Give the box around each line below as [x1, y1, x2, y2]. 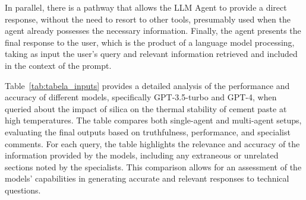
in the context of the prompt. [5, 59, 112, 71]
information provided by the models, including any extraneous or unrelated [5, 149, 279, 161]
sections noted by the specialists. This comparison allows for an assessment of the [5, 160, 302, 173]
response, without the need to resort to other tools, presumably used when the [5, 12, 291, 25]
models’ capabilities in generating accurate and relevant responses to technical [5, 172, 289, 185]
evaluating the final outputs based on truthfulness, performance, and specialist [5, 125, 291, 138]
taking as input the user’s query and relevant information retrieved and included [5, 47, 298, 60]
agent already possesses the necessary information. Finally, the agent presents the [5, 24, 301, 37]
